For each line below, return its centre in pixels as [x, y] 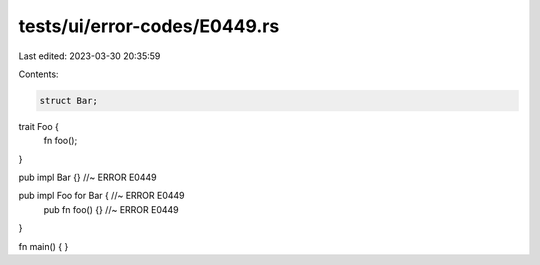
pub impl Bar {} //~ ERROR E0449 [87, 177]
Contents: [38, 74]
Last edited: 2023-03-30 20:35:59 [89, 56]
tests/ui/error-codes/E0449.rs [149, 26]
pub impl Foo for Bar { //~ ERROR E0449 [101, 196]
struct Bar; [69, 100]
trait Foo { [39, 126]
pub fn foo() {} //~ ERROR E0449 [111, 209]
